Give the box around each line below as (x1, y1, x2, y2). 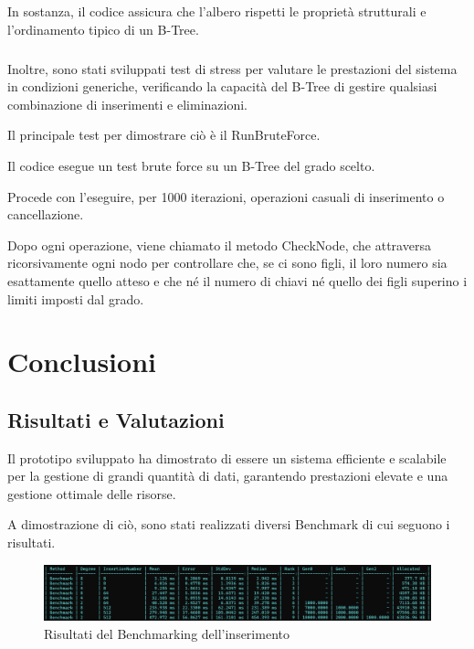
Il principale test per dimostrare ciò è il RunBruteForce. (7, 125, 321, 144)
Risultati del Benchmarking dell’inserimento (44, 623, 290, 643)
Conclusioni (7, 343, 156, 380)
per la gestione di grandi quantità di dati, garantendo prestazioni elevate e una (7, 466, 448, 485)
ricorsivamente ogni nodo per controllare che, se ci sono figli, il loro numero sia (7, 253, 448, 272)
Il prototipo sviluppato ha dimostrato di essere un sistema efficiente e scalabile (7, 448, 447, 467)
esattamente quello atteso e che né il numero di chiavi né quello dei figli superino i (7, 271, 468, 290)
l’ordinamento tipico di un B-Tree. (7, 19, 199, 38)
